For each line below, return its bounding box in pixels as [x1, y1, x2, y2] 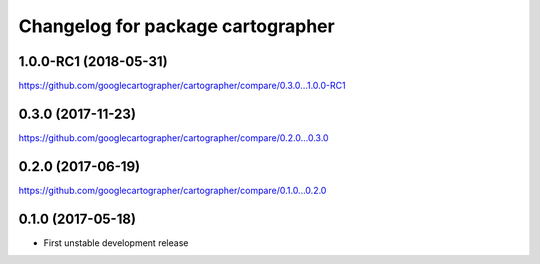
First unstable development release [43, 236, 189, 249]
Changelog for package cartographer [18, 15, 335, 37]
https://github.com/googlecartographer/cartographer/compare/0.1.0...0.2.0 [18, 184, 327, 196]
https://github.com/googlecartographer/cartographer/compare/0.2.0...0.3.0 [18, 131, 329, 144]
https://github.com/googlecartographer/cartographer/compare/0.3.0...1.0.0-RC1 [18, 80, 346, 92]
